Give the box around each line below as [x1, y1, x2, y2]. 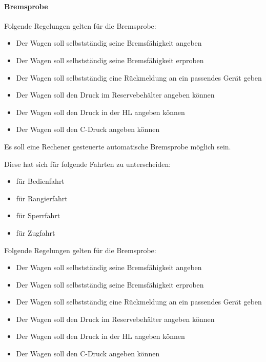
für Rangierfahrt [16, 193, 68, 203]
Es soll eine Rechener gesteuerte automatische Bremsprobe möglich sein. [4, 141, 231, 151]
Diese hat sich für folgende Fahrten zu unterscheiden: [4, 158, 171, 169]
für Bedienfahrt [16, 176, 65, 186]
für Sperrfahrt [16, 210, 60, 221]
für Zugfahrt [16, 227, 55, 238]
